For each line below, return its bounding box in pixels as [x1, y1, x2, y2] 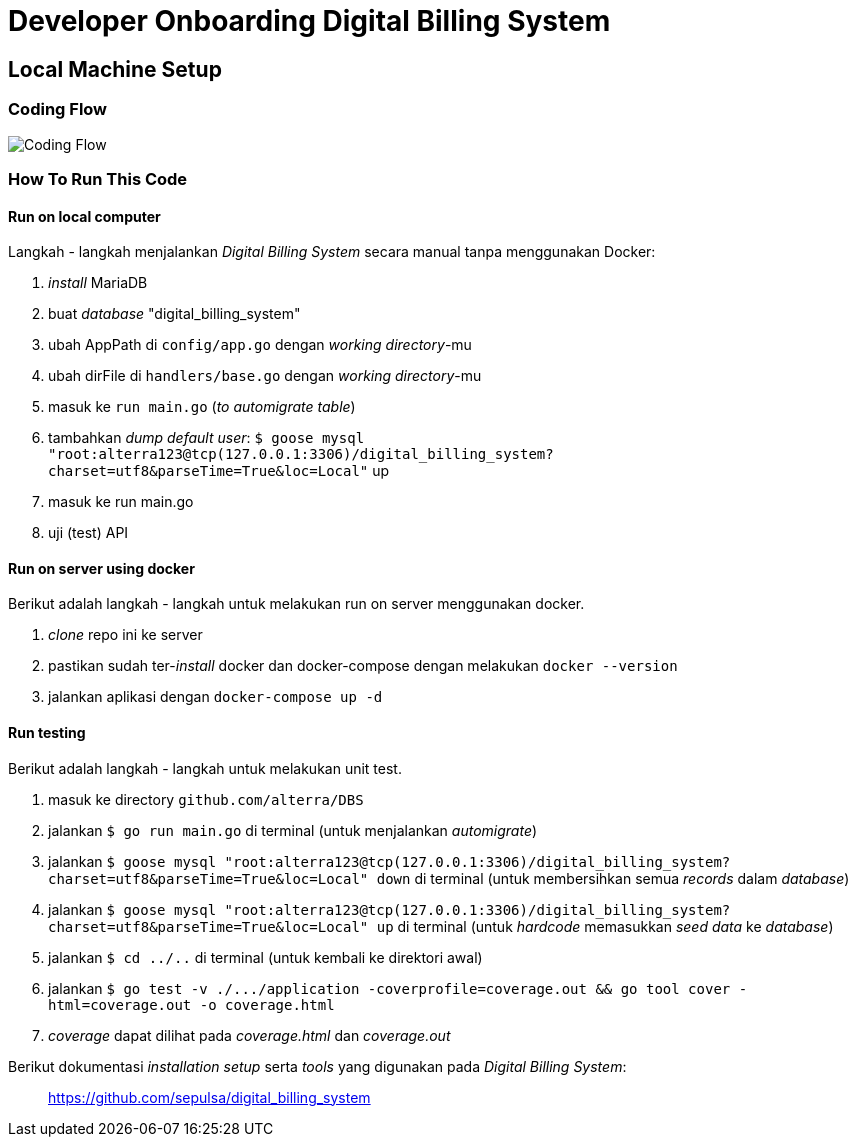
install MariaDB [48, 274, 148, 292]
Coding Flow [8, 99, 108, 120]
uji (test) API [48, 524, 129, 542]
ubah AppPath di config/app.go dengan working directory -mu [48, 336, 472, 354]
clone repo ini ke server [48, 626, 203, 644]
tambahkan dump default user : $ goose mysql [48, 429, 365, 447]
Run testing [8, 723, 86, 741]
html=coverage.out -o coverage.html [48, 996, 335, 1013]
